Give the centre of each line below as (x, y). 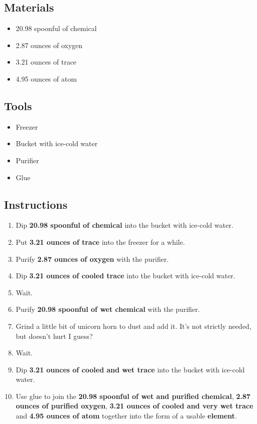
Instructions (36, 204)
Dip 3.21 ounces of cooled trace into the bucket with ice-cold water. (125, 276)
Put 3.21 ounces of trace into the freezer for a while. (100, 242)
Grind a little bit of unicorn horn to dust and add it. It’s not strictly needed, (133, 326)
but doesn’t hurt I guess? (54, 336)
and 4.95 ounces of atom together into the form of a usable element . (126, 416)
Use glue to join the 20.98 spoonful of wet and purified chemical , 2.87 (133, 396)
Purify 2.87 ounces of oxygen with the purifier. (92, 259)
